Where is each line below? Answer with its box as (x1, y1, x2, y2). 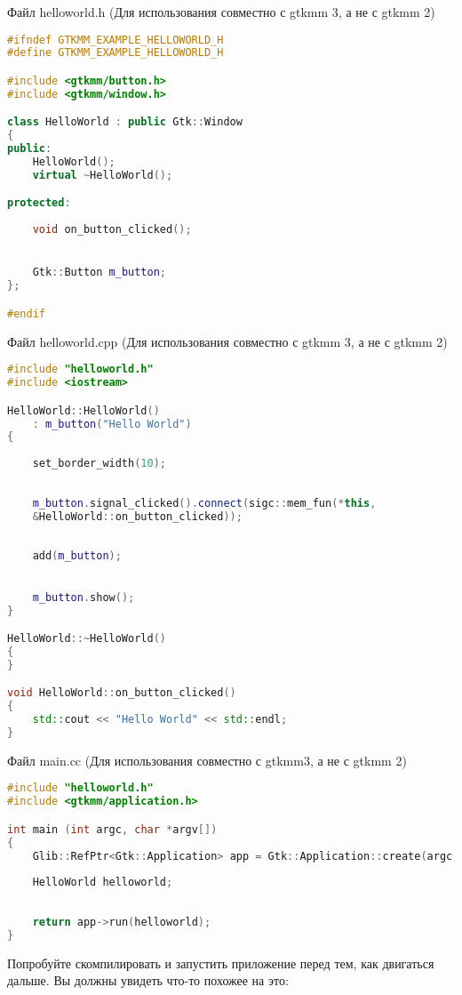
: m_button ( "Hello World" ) (32, 417, 192, 430)
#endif (7, 307, 45, 320)
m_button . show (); (32, 590, 135, 604)
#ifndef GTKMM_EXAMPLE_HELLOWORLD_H (7, 33, 224, 46)
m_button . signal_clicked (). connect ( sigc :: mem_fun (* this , (32, 496, 377, 510)
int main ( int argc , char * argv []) (7, 822, 218, 836)
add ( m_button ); (32, 550, 122, 563)
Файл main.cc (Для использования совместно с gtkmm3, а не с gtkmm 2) (7, 750, 407, 769)
